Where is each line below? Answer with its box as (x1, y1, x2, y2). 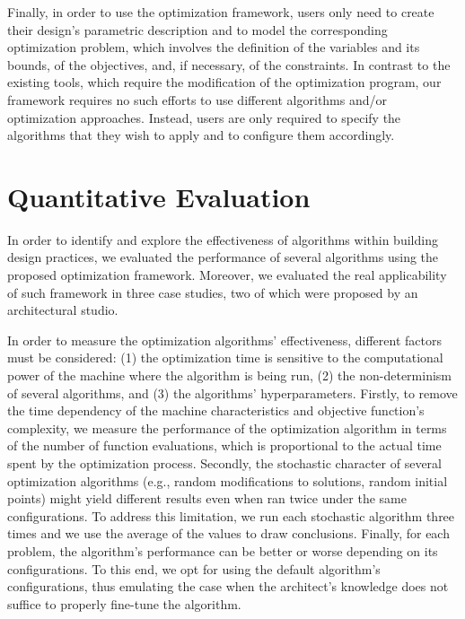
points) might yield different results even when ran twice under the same (7, 489, 407, 508)
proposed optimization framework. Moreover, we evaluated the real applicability (7, 266, 447, 284)
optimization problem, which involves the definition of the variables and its (7, 38, 420, 57)
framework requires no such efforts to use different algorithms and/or (7, 90, 388, 109)
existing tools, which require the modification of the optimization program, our (7, 73, 442, 92)
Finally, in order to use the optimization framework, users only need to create (7, 3, 434, 21)
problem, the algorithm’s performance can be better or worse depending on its (7, 541, 438, 560)
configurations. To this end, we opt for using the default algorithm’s (7, 559, 381, 578)
